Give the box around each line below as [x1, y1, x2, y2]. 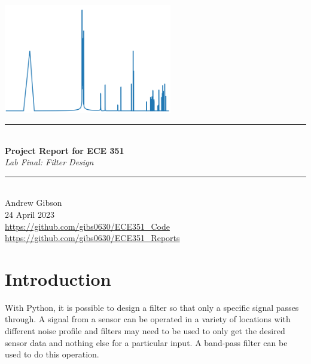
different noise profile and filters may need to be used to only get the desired [5, 325, 285, 337]
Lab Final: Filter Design [5, 156, 94, 168]
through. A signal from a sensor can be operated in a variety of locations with [5, 313, 291, 325]
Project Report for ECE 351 [5, 144, 124, 156]
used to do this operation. [5, 348, 99, 360]
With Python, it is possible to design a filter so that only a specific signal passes [5, 301, 299, 313]
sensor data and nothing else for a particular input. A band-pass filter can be [5, 336, 288, 348]
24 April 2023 [5, 208, 54, 220]
